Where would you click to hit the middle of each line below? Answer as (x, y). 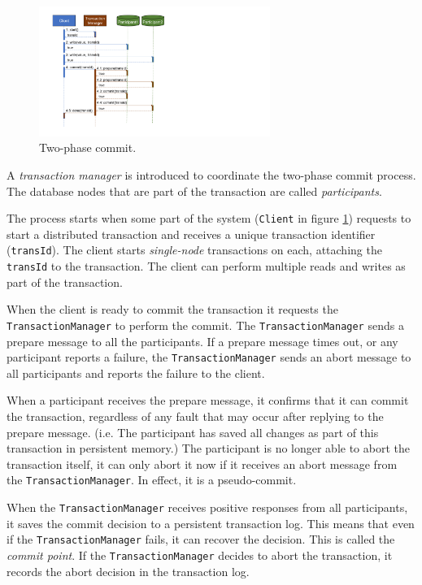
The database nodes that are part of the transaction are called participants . (194, 191)
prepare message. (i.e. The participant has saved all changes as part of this (193, 432)
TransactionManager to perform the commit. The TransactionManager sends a (205, 325)
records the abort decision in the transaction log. (128, 571)
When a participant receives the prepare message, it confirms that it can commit (208, 400)
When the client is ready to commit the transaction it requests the (172, 309)
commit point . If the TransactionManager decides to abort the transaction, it (200, 555)
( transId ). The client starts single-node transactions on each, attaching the (194, 250)
